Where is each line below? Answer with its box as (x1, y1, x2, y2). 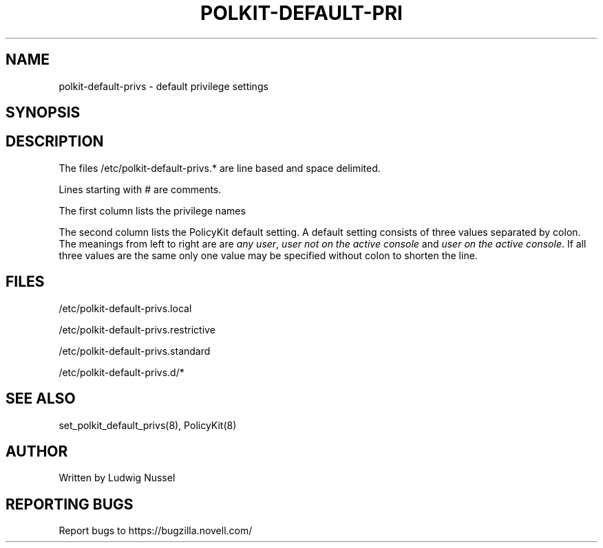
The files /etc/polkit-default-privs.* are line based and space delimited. (59, 162, 381, 174)
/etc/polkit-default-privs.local (59, 302, 192, 314)
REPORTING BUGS (6, 495, 134, 513)
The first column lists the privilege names (59, 204, 246, 217)
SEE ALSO (6, 390, 76, 408)
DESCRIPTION (6, 133, 104, 151)
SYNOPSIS (6, 104, 81, 122)
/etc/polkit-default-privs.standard (59, 344, 211, 357)
